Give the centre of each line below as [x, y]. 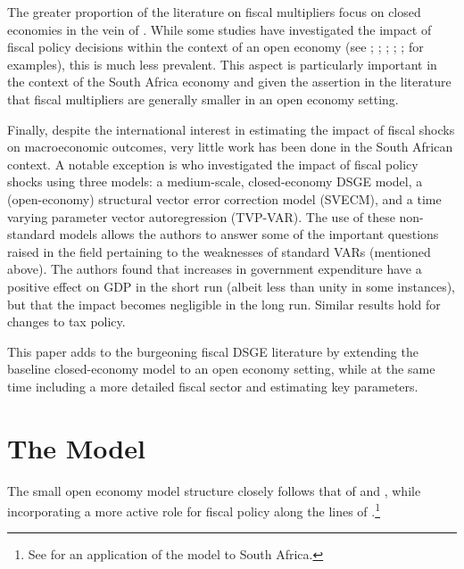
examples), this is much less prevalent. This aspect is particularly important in [222, 64]
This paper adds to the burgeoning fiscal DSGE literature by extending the [213, 351]
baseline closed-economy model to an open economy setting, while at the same [221, 369]
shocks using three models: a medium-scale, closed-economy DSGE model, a [215, 181]
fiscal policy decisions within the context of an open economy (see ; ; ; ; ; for [215, 47]
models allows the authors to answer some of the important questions [249, 234]
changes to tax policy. [66, 322]
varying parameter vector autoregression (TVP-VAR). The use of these [201, 216]
